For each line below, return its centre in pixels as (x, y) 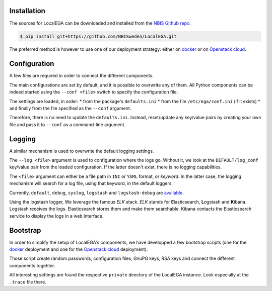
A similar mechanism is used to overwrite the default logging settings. (82, 151)
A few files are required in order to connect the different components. (81, 76)
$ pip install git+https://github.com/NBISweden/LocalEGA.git (98, 36)
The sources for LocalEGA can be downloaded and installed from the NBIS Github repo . (100, 23)
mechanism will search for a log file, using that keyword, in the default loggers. (91, 183)
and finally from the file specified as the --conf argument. (70, 108)
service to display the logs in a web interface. (56, 216)
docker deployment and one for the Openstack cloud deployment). (79, 249)
